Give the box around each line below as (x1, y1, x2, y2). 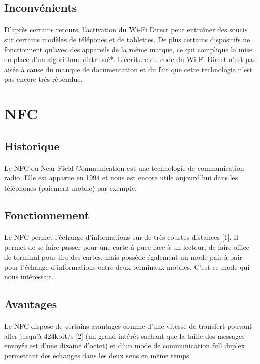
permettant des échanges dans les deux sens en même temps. (4, 350, 191, 360)
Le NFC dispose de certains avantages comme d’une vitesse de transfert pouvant (4, 321, 252, 331)
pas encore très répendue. (4, 74, 83, 84)
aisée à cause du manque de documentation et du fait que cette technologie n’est (4, 64, 253, 74)
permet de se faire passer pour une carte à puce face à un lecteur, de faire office (4, 241, 249, 252)
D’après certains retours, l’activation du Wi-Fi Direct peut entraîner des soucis (4, 24, 248, 35)
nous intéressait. (4, 271, 54, 282)
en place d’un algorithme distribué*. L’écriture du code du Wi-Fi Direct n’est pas (4, 54, 256, 65)
